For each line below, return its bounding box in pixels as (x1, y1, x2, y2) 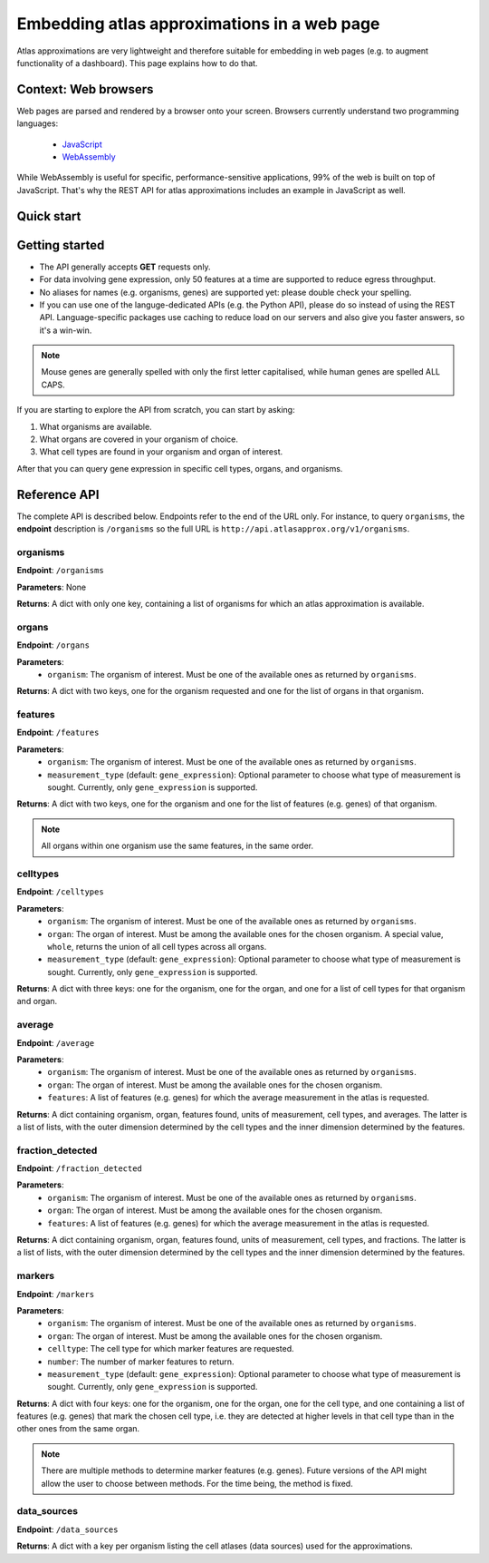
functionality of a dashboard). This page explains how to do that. (16, 57, 258, 68)
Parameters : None (16, 581, 87, 592)
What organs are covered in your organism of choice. (39, 434, 239, 444)
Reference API (16, 486, 100, 503)
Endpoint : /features (16, 727, 100, 738)
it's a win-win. (39, 325, 92, 336)
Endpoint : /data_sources (16, 1524, 119, 1535)
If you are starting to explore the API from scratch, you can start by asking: (16, 405, 295, 415)
